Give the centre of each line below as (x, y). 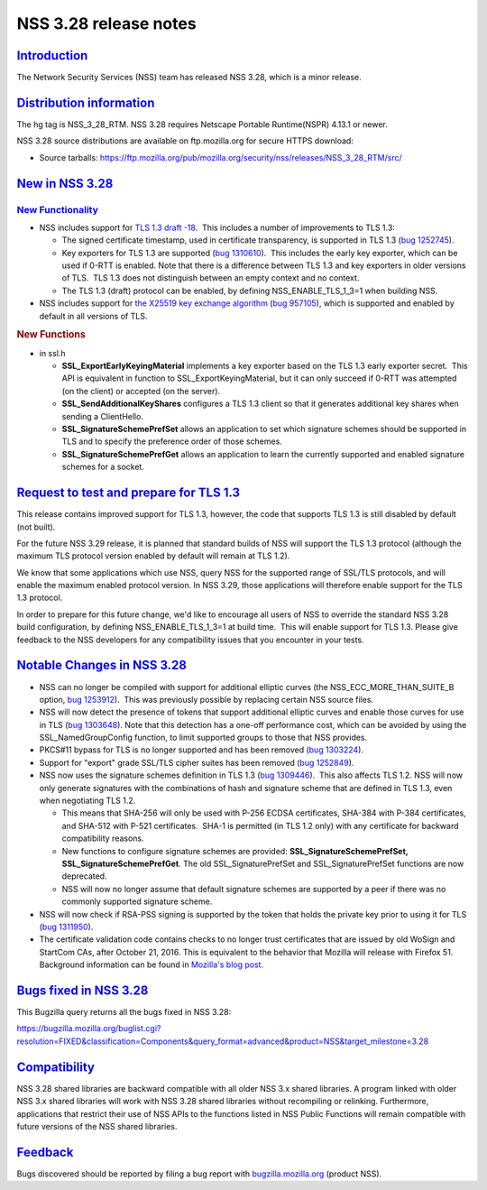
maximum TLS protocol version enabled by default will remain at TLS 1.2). (153, 556)
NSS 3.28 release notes (107, 23)
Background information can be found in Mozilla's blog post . (152, 964)
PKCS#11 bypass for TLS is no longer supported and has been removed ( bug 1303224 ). (202, 750)
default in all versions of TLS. (93, 316)
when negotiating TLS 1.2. (87, 801)
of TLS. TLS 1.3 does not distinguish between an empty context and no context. (211, 278)
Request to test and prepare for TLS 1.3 (129, 493)
